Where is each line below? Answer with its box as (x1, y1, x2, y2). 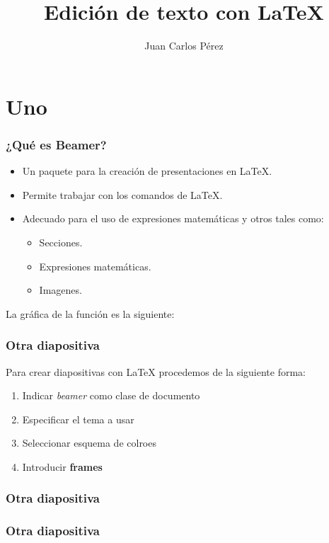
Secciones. (39, 234, 83, 249)
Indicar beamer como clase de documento (22, 388, 200, 403)
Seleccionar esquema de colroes (22, 435, 156, 450)
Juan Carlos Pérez (144, 38, 224, 53)
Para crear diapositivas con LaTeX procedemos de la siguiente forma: (6, 364, 306, 379)
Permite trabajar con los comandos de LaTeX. (22, 187, 223, 202)
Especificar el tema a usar (22, 411, 134, 426)
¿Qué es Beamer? (6, 135, 107, 153)
